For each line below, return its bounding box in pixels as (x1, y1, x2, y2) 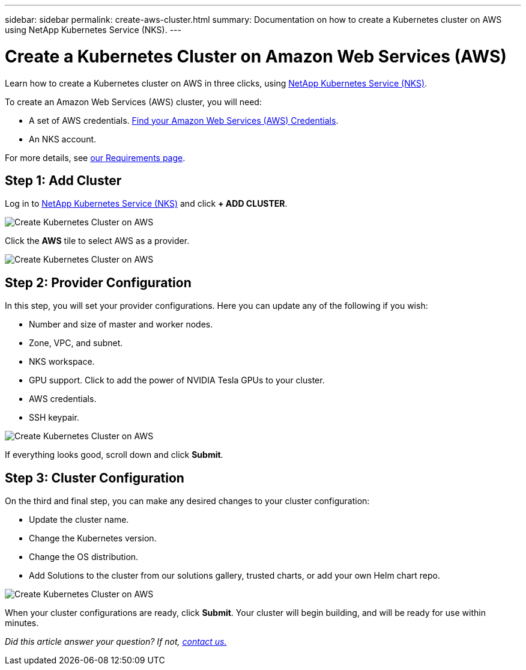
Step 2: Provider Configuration (5, 275, 192, 290)
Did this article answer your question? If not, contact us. (5, 636, 227, 647)
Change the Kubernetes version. (29, 533, 157, 544)
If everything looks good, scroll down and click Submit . (5, 449, 223, 460)
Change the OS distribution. (29, 552, 139, 562)
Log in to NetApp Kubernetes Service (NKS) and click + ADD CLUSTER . (5, 198, 288, 209)
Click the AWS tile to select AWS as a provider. (5, 236, 190, 246)
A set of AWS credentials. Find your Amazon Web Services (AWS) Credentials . (29, 115, 339, 126)
